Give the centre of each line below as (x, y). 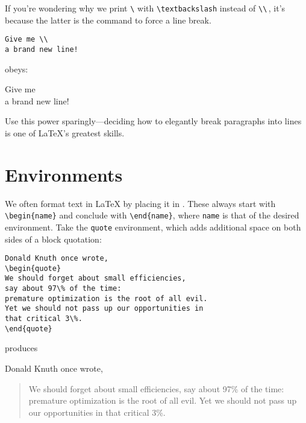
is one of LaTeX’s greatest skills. (65, 132)
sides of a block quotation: (53, 239)
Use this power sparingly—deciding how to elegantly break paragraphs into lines (153, 121)
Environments (64, 174)
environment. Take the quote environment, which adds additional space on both (153, 227)
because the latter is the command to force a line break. (108, 20)
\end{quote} (29, 329)
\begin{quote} (33, 268)
